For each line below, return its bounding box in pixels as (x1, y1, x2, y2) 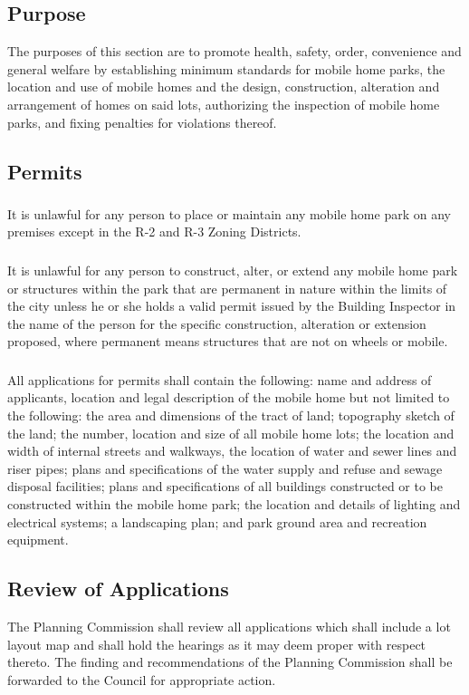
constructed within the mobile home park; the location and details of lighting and (7, 495, 461, 514)
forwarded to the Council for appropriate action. (7, 670, 276, 689)
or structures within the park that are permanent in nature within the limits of (7, 278, 447, 297)
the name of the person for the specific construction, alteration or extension (7, 314, 426, 333)
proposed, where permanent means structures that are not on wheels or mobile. (7, 332, 448, 351)
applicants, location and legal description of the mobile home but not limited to (7, 388, 450, 407)
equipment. (7, 530, 69, 549)
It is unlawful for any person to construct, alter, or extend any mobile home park (7, 260, 458, 279)
